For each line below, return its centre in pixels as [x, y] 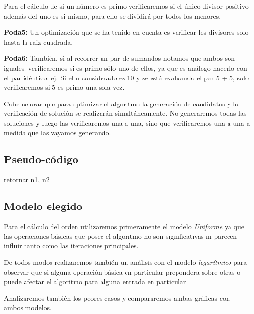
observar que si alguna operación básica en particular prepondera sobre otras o [122, 272]
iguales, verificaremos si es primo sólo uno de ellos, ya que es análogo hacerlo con [126, 67]
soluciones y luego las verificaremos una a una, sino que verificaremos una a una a [127, 122]
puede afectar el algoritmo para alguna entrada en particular [95, 281]
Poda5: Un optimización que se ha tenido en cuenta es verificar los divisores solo [126, 32]
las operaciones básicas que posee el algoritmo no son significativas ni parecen [121, 236]
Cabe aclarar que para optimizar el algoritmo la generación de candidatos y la [121, 103]
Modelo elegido [43, 206]
